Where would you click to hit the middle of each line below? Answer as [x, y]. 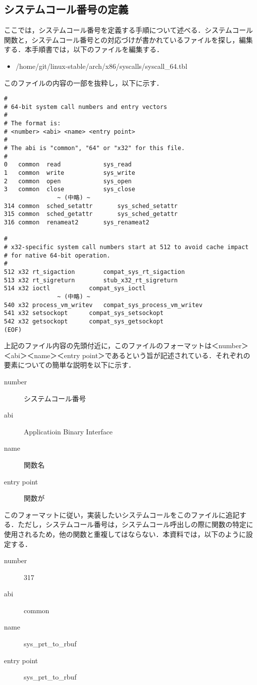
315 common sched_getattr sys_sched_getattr [91, 214]
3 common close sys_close [70, 189]
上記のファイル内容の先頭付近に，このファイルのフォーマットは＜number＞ [126, 345]
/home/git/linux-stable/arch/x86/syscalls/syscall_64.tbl [102, 66]
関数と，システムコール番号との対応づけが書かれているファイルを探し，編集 [128, 39]
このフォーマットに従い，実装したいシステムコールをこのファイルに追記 [122, 514]
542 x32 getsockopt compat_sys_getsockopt [84, 321]
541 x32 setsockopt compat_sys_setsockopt [84, 313]
